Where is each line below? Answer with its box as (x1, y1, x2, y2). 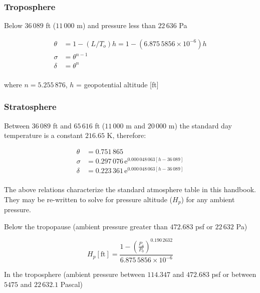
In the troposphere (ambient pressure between (4, 269, 145, 279)
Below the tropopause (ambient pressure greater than (4, 221, 168, 231)
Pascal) (60, 278, 83, 289)
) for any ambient (181, 194, 235, 204)
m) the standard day (168, 120, 232, 130)
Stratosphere (4, 100, 57, 113)
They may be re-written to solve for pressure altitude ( (4, 194, 173, 204)
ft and (53, 120, 72, 130)
